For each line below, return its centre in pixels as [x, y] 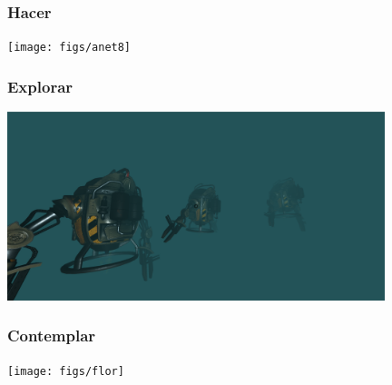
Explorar [40, 86]
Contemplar [52, 336]
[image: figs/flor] [66, 371]
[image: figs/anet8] [69, 48]
